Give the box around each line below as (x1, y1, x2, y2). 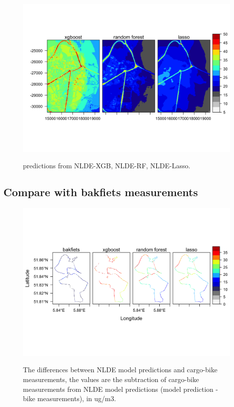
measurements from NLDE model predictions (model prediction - (23, 384, 218, 394)
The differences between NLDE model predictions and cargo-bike (23, 364, 217, 375)
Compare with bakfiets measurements (3, 184, 198, 200)
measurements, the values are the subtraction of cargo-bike (23, 374, 199, 384)
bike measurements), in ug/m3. (23, 393, 116, 404)
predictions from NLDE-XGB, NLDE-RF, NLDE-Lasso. (23, 160, 191, 171)
